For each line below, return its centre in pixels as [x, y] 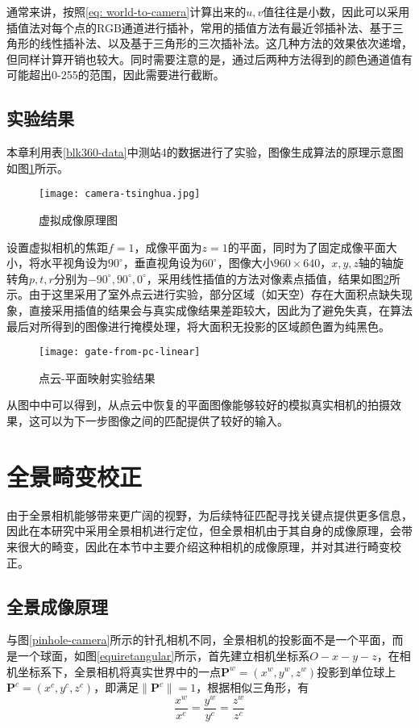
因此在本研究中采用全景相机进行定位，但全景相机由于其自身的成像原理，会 [204, 531]
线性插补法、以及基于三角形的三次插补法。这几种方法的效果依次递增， [226, 43]
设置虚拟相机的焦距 [57, 247]
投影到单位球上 [357, 671]
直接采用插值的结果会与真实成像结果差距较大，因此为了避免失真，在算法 [220, 310]
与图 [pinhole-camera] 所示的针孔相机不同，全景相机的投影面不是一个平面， [199, 640]
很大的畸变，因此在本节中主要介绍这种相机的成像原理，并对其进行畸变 [203, 546]
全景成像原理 [57, 606]
